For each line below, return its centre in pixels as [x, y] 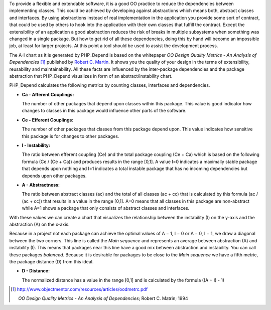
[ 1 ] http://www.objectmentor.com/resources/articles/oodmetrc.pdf [79, 289]
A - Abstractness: [41, 185]
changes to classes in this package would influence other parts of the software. [104, 111]
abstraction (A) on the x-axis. [39, 224]
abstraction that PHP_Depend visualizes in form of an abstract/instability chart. [91, 76]
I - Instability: [36, 145]
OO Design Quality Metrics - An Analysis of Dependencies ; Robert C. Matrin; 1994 [103, 298]
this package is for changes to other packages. [71, 136]
